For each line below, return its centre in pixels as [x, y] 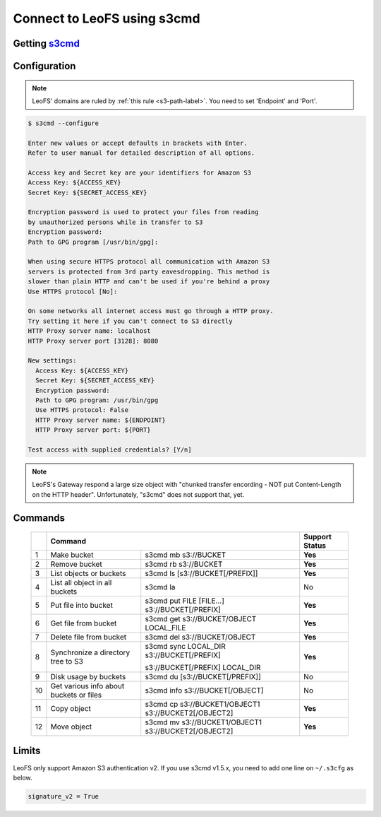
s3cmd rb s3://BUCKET [184, 564]
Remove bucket [76, 564]
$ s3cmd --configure [63, 123]
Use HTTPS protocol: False [82, 410]
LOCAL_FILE [165, 628]
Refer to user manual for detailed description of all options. [141, 153]
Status [315, 546]
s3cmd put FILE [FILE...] [185, 601]
